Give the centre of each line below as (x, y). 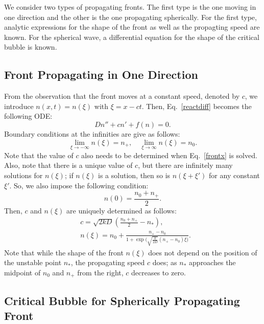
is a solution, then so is (134, 175)
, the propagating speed (108, 262)
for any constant (234, 175)
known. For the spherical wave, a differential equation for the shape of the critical (132, 37)
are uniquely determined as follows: (122, 210)
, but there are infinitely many (185, 165)
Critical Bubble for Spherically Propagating (122, 300)
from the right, (100, 272)
